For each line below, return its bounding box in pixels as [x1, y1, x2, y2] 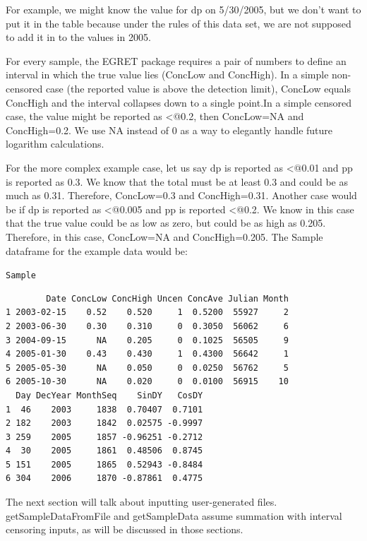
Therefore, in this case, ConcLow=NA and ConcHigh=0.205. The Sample [6, 229, 323, 244]
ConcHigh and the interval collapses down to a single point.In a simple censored [6, 95, 352, 109]
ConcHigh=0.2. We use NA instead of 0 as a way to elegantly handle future [6, 122, 333, 137]
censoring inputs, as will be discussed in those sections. [6, 522, 243, 537]
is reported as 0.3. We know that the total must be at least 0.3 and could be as [6, 174, 348, 189]
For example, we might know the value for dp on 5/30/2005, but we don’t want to [6, 2, 361, 16]
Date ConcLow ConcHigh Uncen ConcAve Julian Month [46, 293, 289, 304]
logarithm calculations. [6, 136, 104, 151]
